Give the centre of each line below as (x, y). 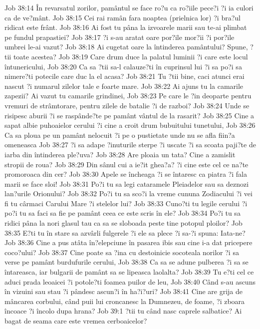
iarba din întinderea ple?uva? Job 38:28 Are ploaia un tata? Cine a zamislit (120, 154)
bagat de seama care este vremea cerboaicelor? (76, 321)
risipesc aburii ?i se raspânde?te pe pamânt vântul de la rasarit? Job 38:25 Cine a (130, 115)
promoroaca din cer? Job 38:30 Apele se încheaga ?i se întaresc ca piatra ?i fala (126, 174)
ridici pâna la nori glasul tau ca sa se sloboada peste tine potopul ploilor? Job (124, 223)
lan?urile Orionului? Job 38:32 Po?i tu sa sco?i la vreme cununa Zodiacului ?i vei (129, 193)
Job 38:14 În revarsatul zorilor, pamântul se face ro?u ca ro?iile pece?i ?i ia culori (129, 7)
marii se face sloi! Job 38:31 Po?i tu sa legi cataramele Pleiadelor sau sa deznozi (127, 183)
